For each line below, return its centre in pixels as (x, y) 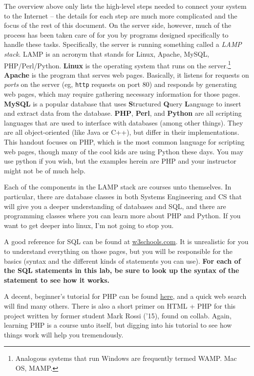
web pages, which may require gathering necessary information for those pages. (122, 94)
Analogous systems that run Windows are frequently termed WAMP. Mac (126, 358)
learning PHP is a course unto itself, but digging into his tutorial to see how (118, 325)
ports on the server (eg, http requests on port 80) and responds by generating (120, 84)
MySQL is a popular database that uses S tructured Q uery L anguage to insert (123, 103)
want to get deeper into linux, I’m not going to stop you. (89, 225)
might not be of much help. (45, 170)
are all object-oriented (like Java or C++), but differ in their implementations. (122, 132)
